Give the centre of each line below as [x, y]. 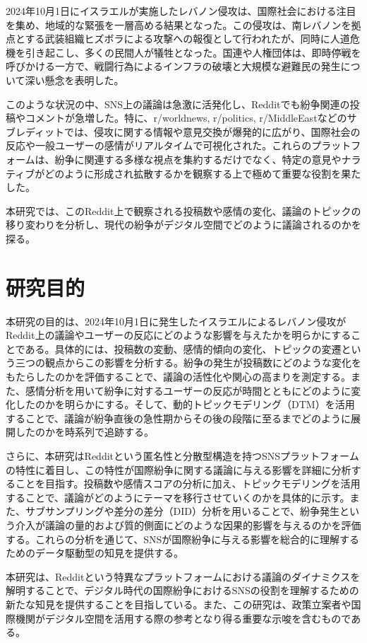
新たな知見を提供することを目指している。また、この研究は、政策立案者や [179, 604]
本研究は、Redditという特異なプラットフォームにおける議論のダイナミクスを [183, 576]
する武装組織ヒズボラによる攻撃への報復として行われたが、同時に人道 [187, 39]
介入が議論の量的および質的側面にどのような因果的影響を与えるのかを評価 [188, 525]
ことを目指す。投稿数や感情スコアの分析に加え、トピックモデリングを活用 [188, 483]
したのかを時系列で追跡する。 [84, 432]
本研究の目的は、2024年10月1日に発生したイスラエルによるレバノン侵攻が [176, 321]
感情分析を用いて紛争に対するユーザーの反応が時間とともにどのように [188, 390]
